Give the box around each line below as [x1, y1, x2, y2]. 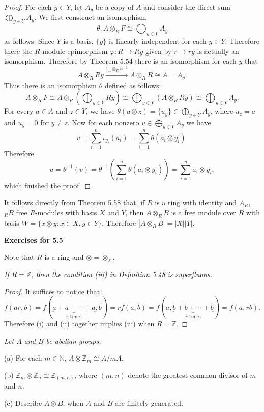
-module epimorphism [40, 45, 108, 56]
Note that [4, 252, 35, 262]
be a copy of [95, 2, 134, 12]
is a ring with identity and [155, 197, 237, 208]
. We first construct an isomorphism [34, 12, 146, 22]
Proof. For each [4, 2, 52, 12]
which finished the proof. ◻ [4, 180, 91, 190]
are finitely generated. [115, 397, 183, 408]
